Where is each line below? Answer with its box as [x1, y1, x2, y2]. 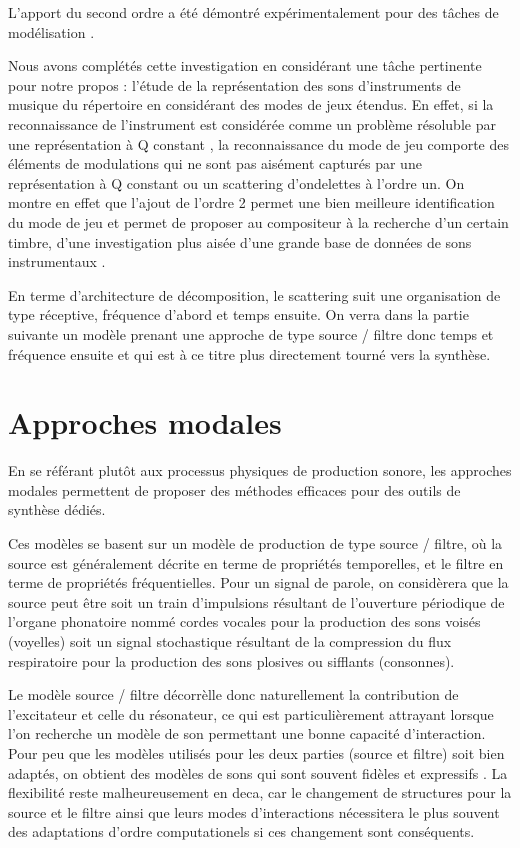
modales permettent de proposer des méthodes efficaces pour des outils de [8, 479, 461, 500]
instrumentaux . [8, 251, 106, 272]
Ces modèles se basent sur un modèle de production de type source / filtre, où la [8, 533, 503, 553]
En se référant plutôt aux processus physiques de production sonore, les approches [8, 460, 512, 481]
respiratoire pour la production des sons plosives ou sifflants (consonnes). [8, 650, 455, 671]
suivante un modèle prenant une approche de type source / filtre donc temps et [8, 323, 494, 344]
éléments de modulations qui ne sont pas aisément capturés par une [8, 153, 422, 174]
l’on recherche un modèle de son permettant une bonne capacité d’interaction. [8, 723, 486, 744]
